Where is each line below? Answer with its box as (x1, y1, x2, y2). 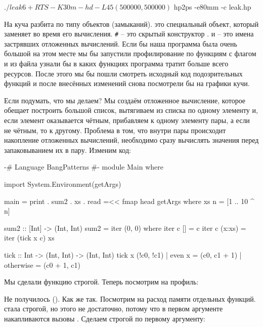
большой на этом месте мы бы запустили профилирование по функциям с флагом (4, 48, 256, 59)
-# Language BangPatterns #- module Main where (4, 161, 163, 172)
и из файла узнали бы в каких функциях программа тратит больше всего (4, 58, 229, 69)
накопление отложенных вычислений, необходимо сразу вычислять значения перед (4, 135, 259, 145)
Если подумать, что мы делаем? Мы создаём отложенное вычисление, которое (4, 95, 246, 105)
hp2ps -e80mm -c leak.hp (173, 2, 251, 12)
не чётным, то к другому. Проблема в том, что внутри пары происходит (4, 125, 226, 135)
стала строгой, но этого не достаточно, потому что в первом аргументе (4, 303, 223, 314)
